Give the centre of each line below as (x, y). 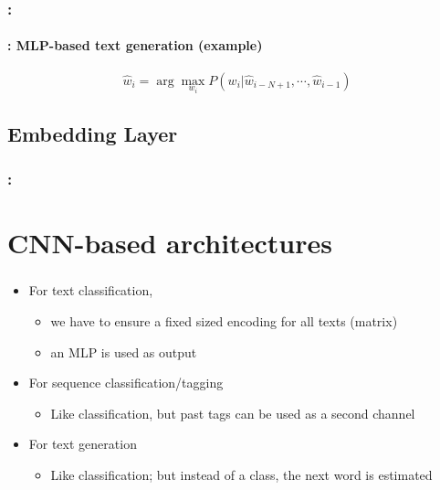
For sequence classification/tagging (126, 383)
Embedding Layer (93, 133)
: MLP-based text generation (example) (135, 45)
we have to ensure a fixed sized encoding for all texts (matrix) (224, 321)
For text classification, (91, 290)
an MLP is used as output (124, 352)
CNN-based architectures (170, 243)
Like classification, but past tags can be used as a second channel (233, 413)
